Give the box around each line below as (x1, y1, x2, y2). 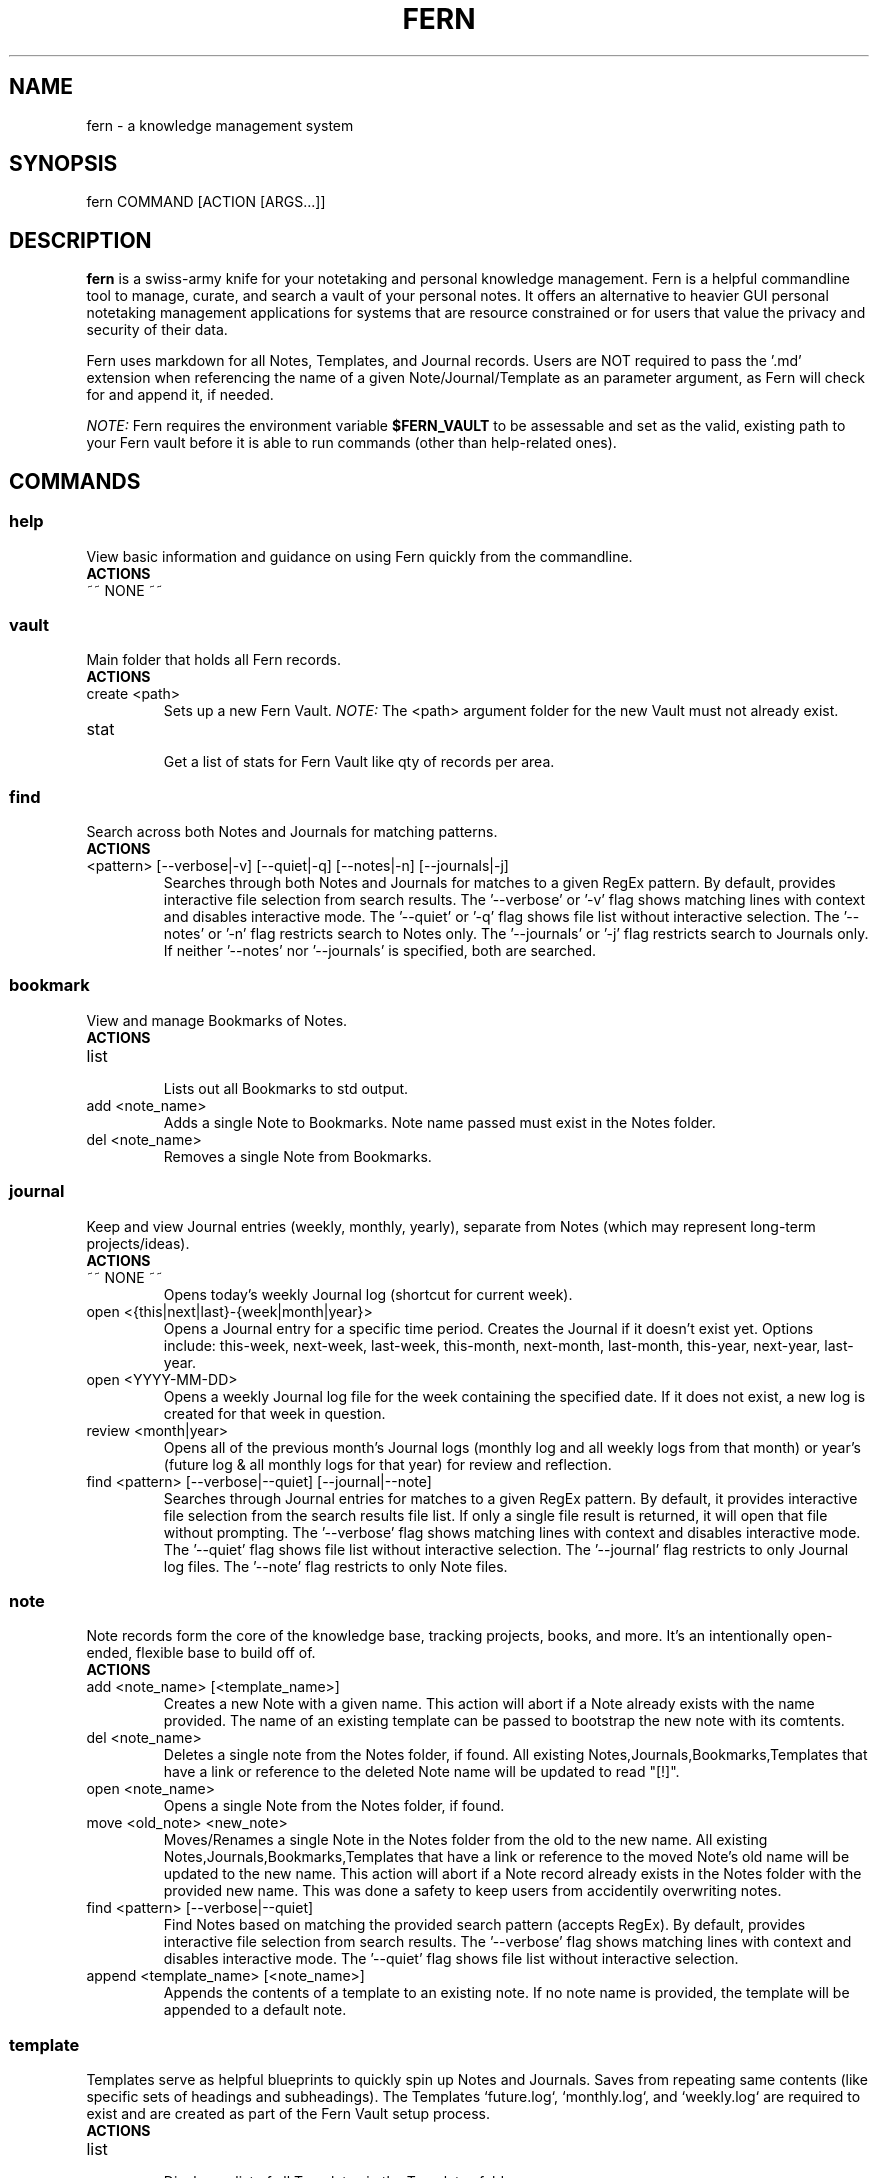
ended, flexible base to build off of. (86, 1644, 316, 1662)
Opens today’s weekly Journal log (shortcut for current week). (163, 1285, 573, 1303)
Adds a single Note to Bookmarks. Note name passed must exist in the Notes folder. (163, 1113, 716, 1131)
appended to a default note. (163, 2001, 347, 2019)
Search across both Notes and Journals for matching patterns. (86, 823, 498, 840)
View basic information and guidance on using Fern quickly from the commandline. (86, 547, 633, 565)
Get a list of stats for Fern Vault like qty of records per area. (163, 753, 555, 771)
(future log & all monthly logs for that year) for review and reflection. (163, 1455, 612, 1473)
